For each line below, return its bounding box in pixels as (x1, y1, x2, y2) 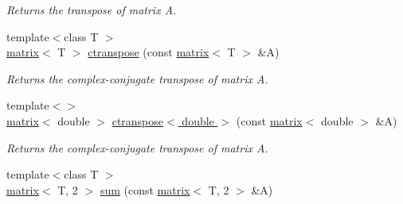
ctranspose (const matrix (88, 44, 209, 60)
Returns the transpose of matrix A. (6, 2, 177, 17)
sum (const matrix (100, 181, 190, 198)
